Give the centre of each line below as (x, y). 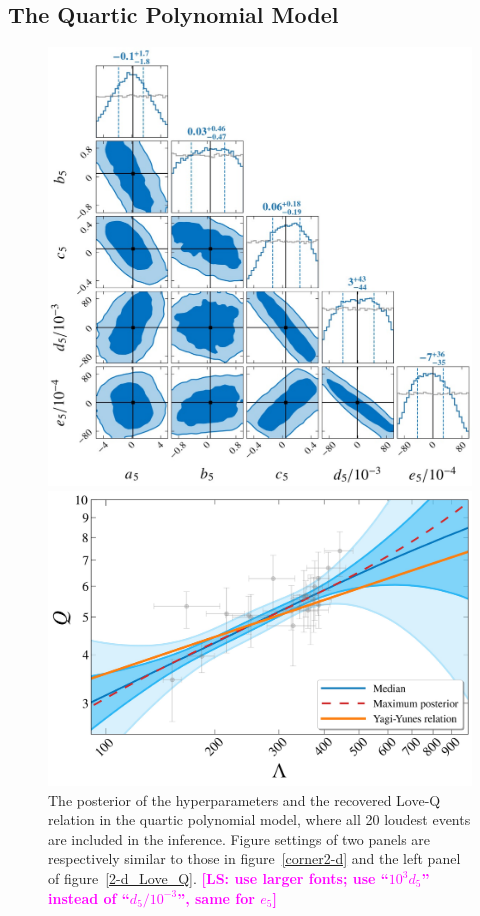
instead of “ (89, 897)
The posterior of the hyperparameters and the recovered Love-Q (244, 799)
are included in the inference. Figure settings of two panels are (239, 838)
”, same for (216, 897)
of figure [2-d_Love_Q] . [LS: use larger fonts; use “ (218, 878)
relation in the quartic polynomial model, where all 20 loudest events (259, 819)
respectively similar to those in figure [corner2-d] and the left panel (254, 858)
